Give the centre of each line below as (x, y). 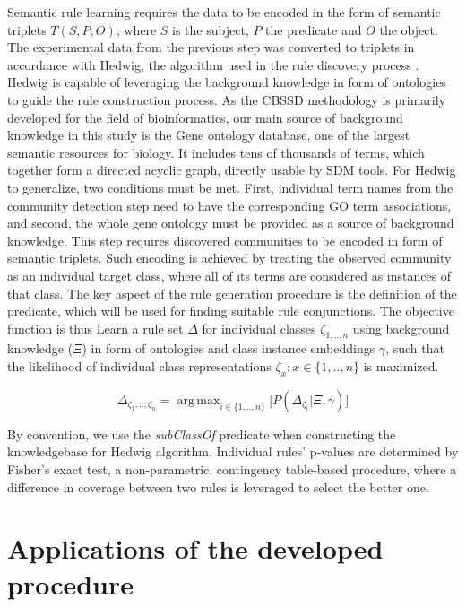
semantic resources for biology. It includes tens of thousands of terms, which (216, 152)
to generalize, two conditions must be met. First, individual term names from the (230, 187)
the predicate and (314, 29)
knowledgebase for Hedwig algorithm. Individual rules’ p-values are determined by (233, 451)
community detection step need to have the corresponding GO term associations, (229, 205)
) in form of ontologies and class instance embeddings (229, 348)
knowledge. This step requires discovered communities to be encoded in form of (225, 240)
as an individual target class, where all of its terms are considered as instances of (229, 275)
